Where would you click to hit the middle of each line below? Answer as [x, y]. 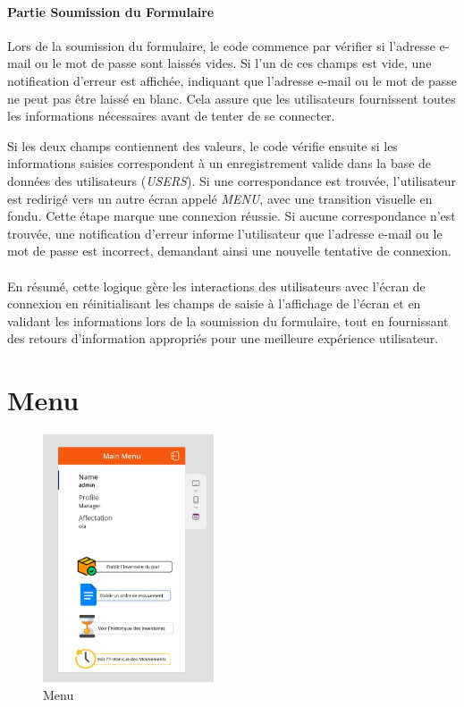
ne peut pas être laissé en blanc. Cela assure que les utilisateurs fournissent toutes [232, 98]
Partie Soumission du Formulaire [111, 11]
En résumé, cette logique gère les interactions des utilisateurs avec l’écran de [216, 286]
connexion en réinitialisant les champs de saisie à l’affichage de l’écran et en [214, 303]
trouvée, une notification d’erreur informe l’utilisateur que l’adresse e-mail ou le [225, 233]
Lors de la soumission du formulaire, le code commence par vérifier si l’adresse [221, 45]
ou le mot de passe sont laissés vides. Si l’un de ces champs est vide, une [233, 63]
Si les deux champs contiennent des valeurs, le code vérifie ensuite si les [202, 145]
